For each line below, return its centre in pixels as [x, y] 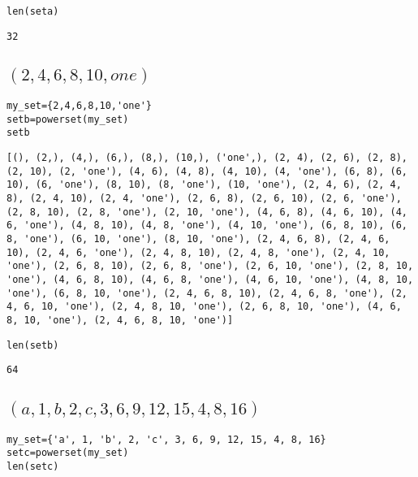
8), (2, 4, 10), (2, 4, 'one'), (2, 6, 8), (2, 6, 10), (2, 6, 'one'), [204, 199]
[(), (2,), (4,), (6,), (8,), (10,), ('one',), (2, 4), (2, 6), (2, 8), [207, 158]
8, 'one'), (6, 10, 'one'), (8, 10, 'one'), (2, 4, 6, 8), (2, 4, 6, [198, 239]
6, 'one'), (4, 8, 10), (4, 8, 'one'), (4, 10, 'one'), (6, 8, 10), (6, [207, 225]
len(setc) [33, 467]
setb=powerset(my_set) [68, 119]
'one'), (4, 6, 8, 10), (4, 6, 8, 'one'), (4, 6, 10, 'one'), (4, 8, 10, [210, 280]
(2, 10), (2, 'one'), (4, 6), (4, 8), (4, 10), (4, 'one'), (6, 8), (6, [207, 171]
